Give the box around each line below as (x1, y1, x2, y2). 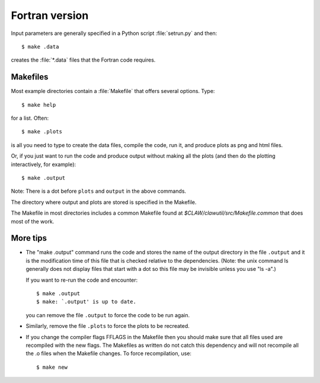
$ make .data (21, 43, 59, 50)
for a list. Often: (11, 114, 49, 122)
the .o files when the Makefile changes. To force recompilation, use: (25, 350, 192, 357)
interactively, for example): (11, 161, 76, 168)
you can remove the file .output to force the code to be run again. (25, 311, 190, 318)
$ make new (36, 363, 68, 371)
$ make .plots (21, 128, 62, 135)
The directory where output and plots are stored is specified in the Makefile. (11, 199, 197, 206)
